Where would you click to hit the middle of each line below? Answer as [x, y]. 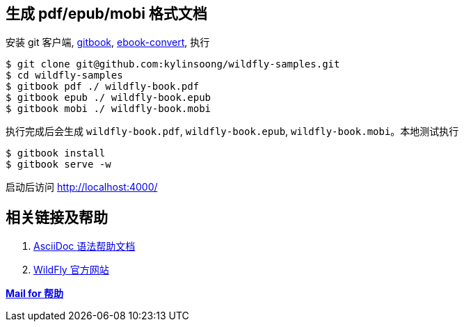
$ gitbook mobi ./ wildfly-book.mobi [109, 109]
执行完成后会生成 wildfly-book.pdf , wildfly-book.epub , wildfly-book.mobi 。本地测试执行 [232, 131]
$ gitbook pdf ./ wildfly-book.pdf [103, 87]
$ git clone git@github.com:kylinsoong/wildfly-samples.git [173, 64]
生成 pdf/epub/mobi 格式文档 [106, 14]
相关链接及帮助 [57, 217]
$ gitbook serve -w [58, 165]
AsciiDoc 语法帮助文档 [85, 246]
